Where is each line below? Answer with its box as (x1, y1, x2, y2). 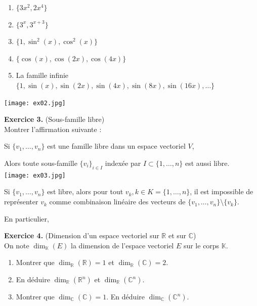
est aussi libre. (185, 158, 230, 168)
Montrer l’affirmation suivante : (4, 123, 102, 134)
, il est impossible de (190, 186, 253, 197)
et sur (168, 230, 187, 241)
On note (4, 240, 29, 250)
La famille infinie (16, 70, 69, 80)
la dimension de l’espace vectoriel (71, 240, 174, 250)
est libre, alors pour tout (47, 186, 123, 197)
